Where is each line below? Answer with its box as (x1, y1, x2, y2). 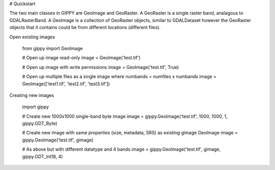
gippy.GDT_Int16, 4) (22, 153, 63, 159)
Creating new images (9, 92, 54, 98)
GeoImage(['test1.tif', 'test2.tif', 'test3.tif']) (22, 81, 110, 87)
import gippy (22, 104, 49, 110)
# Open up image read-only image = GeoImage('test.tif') (22, 55, 141, 61)
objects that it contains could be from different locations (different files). (9, 25, 161, 31)
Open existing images (9, 34, 56, 40)
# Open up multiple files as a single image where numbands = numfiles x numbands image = (22, 74, 216, 80)
